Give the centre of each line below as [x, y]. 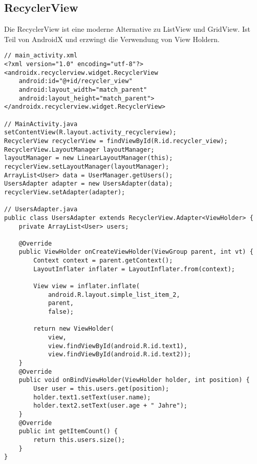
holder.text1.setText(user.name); [92, 397]
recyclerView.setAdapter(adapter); [65, 192]
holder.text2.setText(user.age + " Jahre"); [110, 406]
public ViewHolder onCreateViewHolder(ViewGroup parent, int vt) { [136, 252]
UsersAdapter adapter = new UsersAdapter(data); [89, 184]
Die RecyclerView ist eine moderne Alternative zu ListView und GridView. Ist [127, 29]
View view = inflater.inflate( [87, 286]
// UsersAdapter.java [41, 209]
